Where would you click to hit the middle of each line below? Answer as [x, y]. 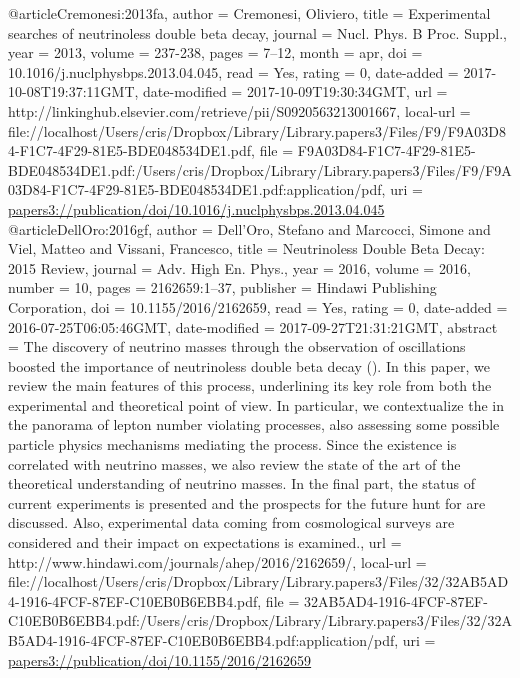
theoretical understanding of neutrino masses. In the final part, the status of [241, 483]
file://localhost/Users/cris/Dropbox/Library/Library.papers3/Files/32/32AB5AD [258, 581]
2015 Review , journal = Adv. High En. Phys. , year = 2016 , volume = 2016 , [239, 267]
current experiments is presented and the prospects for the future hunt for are [247, 502]
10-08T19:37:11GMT [71, 91]
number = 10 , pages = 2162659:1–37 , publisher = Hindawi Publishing [222, 287]
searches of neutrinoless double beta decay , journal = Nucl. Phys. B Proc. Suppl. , [257, 32]
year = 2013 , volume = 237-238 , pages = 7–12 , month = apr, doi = [215, 52]
